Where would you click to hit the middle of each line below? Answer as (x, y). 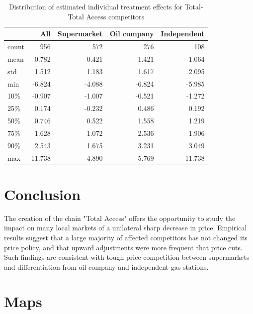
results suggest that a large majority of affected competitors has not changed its (126, 238)
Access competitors (115, 16)
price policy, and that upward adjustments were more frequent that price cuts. (123, 247)
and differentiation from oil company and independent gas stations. (106, 266)
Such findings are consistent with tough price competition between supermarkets (127, 257)
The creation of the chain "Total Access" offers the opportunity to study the (120, 218)
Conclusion (42, 194)
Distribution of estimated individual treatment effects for (95, 6)
